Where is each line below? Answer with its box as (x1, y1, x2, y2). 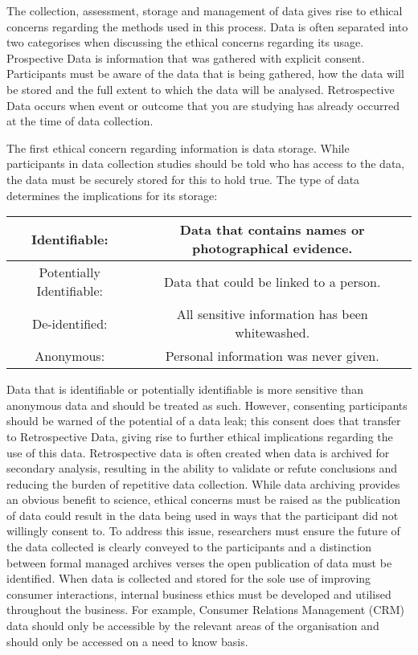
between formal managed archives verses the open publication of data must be (6, 554, 392, 571)
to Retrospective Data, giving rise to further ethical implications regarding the (6, 428, 393, 444)
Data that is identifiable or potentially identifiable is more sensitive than (6, 381, 363, 398)
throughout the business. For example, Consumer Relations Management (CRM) (6, 601, 404, 618)
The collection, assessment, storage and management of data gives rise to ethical (6, 2, 403, 18)
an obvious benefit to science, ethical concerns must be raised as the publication (6, 491, 401, 508)
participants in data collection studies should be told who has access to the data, (6, 155, 405, 172)
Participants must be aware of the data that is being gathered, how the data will (6, 65, 404, 82)
